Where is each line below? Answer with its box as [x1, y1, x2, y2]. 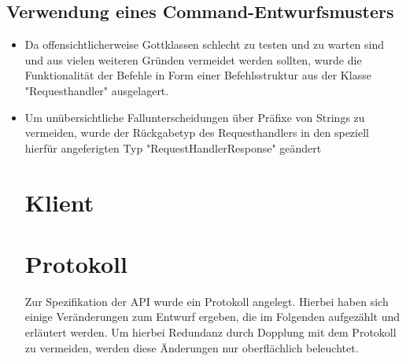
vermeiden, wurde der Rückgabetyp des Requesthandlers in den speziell [24, 124, 369, 141]
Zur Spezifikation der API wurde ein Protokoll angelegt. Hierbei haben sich [24, 293, 389, 309]
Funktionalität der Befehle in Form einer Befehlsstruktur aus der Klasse [24, 67, 371, 83]
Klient [24, 186, 94, 218]
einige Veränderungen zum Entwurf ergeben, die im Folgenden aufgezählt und [24, 308, 400, 325]
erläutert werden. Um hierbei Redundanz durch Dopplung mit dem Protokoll [24, 324, 397, 341]
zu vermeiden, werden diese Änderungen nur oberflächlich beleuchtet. [24, 339, 359, 355]
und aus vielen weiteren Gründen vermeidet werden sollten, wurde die [24, 51, 362, 68]
